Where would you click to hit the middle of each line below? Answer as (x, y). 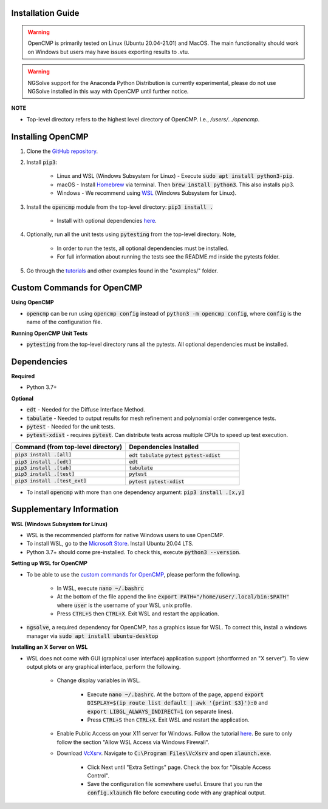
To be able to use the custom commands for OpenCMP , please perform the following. (133, 574)
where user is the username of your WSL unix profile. (125, 605)
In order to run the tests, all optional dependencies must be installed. (143, 248)
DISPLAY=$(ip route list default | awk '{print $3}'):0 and (178, 703)
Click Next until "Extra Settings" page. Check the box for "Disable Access (179, 767)
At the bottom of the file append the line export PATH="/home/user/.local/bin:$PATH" (173, 597)
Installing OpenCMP (50, 137)
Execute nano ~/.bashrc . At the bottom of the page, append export (176, 694)
